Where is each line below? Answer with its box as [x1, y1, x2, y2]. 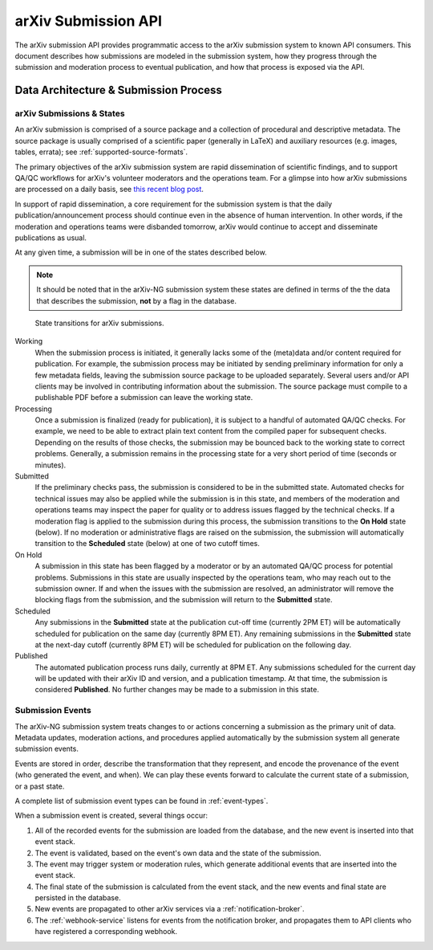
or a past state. [14, 781, 65, 791]
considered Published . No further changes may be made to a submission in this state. [34, 685, 320, 695]
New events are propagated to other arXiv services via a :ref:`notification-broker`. [34, 904, 305, 914]
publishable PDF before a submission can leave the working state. [34, 393, 253, 402]
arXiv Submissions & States [14, 108, 125, 120]
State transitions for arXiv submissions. [34, 318, 164, 328]
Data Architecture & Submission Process [14, 84, 222, 97]
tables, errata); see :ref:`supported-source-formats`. [14, 147, 188, 157]
